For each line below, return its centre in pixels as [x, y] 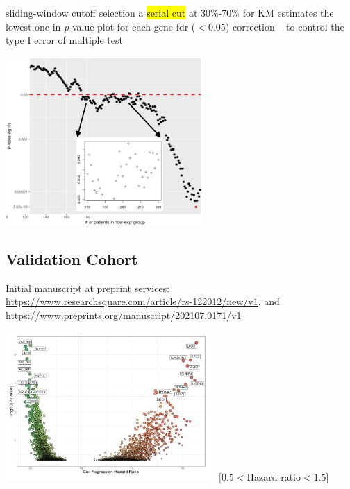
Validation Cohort [72, 259]
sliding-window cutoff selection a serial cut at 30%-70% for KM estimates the [170, 12]
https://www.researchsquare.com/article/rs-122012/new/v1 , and [143, 301]
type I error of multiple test [64, 40]
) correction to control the [285, 26]
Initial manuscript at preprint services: [88, 288]
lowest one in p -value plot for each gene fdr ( [101, 26]
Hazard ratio [274, 476]
